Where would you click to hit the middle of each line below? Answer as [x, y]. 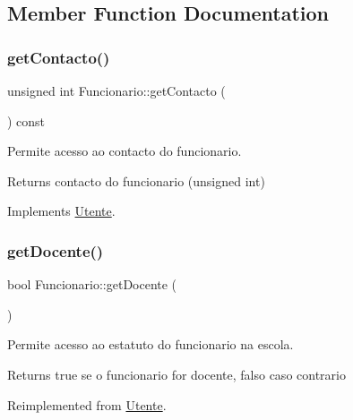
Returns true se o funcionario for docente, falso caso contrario [176, 374]
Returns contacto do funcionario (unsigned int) [136, 180]
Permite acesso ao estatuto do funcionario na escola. [151, 344]
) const [26, 120]
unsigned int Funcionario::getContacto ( [116, 90]
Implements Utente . [61, 211]
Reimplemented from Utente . [87, 404]
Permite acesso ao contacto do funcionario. [125, 151]
